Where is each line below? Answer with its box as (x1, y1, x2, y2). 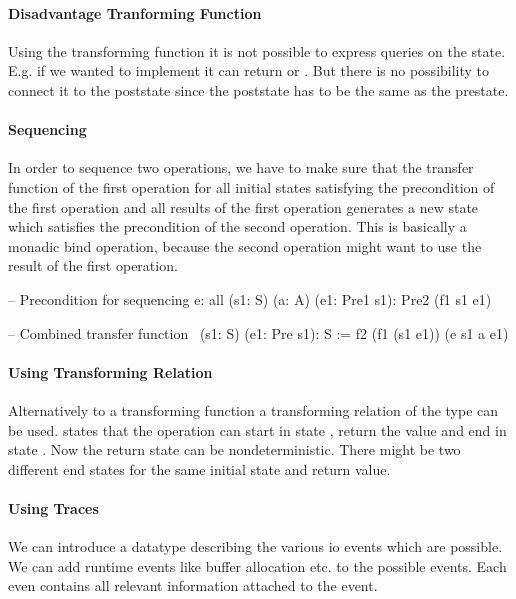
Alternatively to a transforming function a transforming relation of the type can (8, 399, 499, 420)
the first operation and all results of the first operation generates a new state (8, 196, 479, 217)
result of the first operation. (8, 255, 178, 276)
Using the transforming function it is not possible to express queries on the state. (8, 40, 506, 61)
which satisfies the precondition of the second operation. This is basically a (8, 216, 467, 237)
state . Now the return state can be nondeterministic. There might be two (8, 439, 461, 460)
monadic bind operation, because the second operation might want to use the (8, 235, 482, 256)
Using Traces (8, 497, 99, 518)
